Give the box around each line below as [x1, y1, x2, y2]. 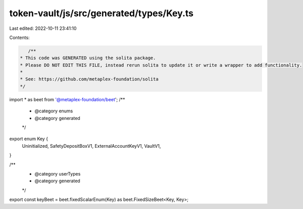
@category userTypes [34, 171, 81, 177]
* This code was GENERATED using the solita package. [20, 55, 156, 61]
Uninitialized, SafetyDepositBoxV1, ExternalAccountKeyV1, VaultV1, [22, 143, 161, 149]
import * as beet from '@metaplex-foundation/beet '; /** [9, 96, 125, 102]
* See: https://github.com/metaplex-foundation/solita [20, 76, 159, 82]
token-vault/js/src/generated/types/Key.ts [9, 8, 194, 19]
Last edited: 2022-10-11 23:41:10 [9, 25, 77, 31]
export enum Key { [9, 136, 48, 142]
